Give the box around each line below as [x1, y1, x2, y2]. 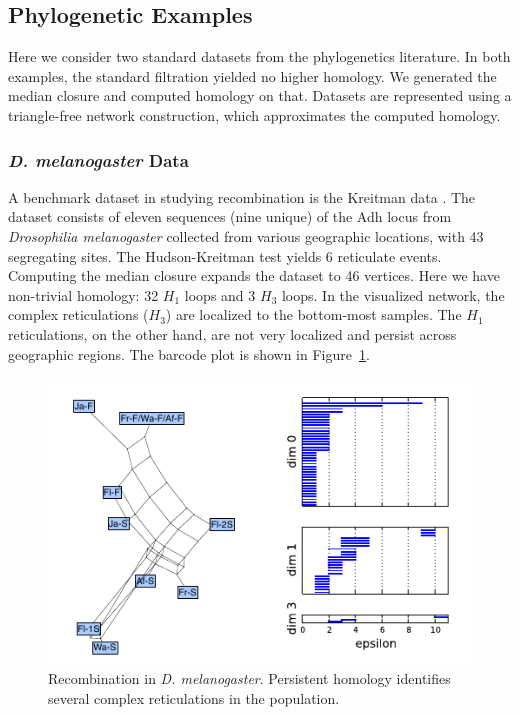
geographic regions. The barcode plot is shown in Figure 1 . [8, 343, 370, 364]
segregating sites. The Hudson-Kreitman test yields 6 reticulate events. [8, 245, 442, 266]
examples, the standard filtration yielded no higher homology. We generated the [8, 65, 497, 86]
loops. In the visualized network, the [281, 284, 505, 305]
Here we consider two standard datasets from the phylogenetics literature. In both [8, 46, 511, 67]
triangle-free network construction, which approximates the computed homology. [8, 104, 501, 125]
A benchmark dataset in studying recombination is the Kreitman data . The [8, 186, 476, 207]
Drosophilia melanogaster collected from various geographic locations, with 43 [8, 225, 484, 246]
